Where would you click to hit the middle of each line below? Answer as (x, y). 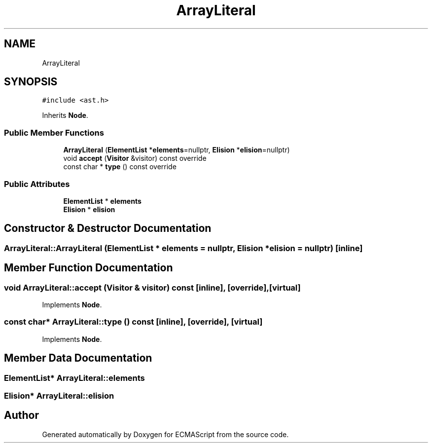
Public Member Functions (54, 132)
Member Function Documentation (89, 268)
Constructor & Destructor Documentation (108, 228)
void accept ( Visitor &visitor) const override (135, 158)
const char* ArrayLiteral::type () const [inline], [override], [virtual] (133, 322)
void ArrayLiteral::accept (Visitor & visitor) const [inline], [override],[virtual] (152, 287)
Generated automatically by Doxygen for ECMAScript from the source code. (165, 434)
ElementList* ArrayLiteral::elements (74, 378)
